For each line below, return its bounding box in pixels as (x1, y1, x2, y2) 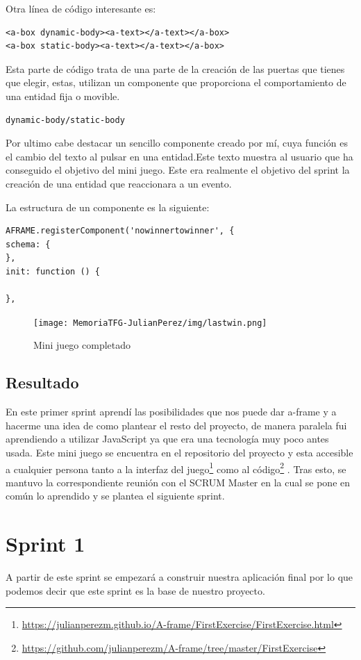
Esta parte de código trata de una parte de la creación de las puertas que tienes (6, 61, 345, 76)
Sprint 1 (6, 529, 85, 558)
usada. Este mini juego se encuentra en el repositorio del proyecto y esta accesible (6, 445, 353, 459)
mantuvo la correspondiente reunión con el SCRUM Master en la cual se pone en (6, 475, 351, 489)
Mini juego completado (33, 338, 131, 352)
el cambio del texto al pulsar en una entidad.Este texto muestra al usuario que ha (6, 149, 353, 163)
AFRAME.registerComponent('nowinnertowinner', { (6, 226, 235, 236)
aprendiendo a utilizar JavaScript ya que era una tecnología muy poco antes (6, 431, 329, 446)
